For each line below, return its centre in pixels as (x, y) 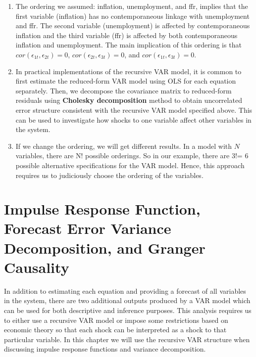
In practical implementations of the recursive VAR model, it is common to (128, 71)
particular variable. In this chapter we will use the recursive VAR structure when (127, 339)
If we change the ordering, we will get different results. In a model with (124, 146)
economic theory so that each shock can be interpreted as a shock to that (115, 330)
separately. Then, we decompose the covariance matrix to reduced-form (124, 90)
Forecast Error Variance (88, 228)
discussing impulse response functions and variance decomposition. (105, 349)
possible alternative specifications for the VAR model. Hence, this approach (130, 165)
